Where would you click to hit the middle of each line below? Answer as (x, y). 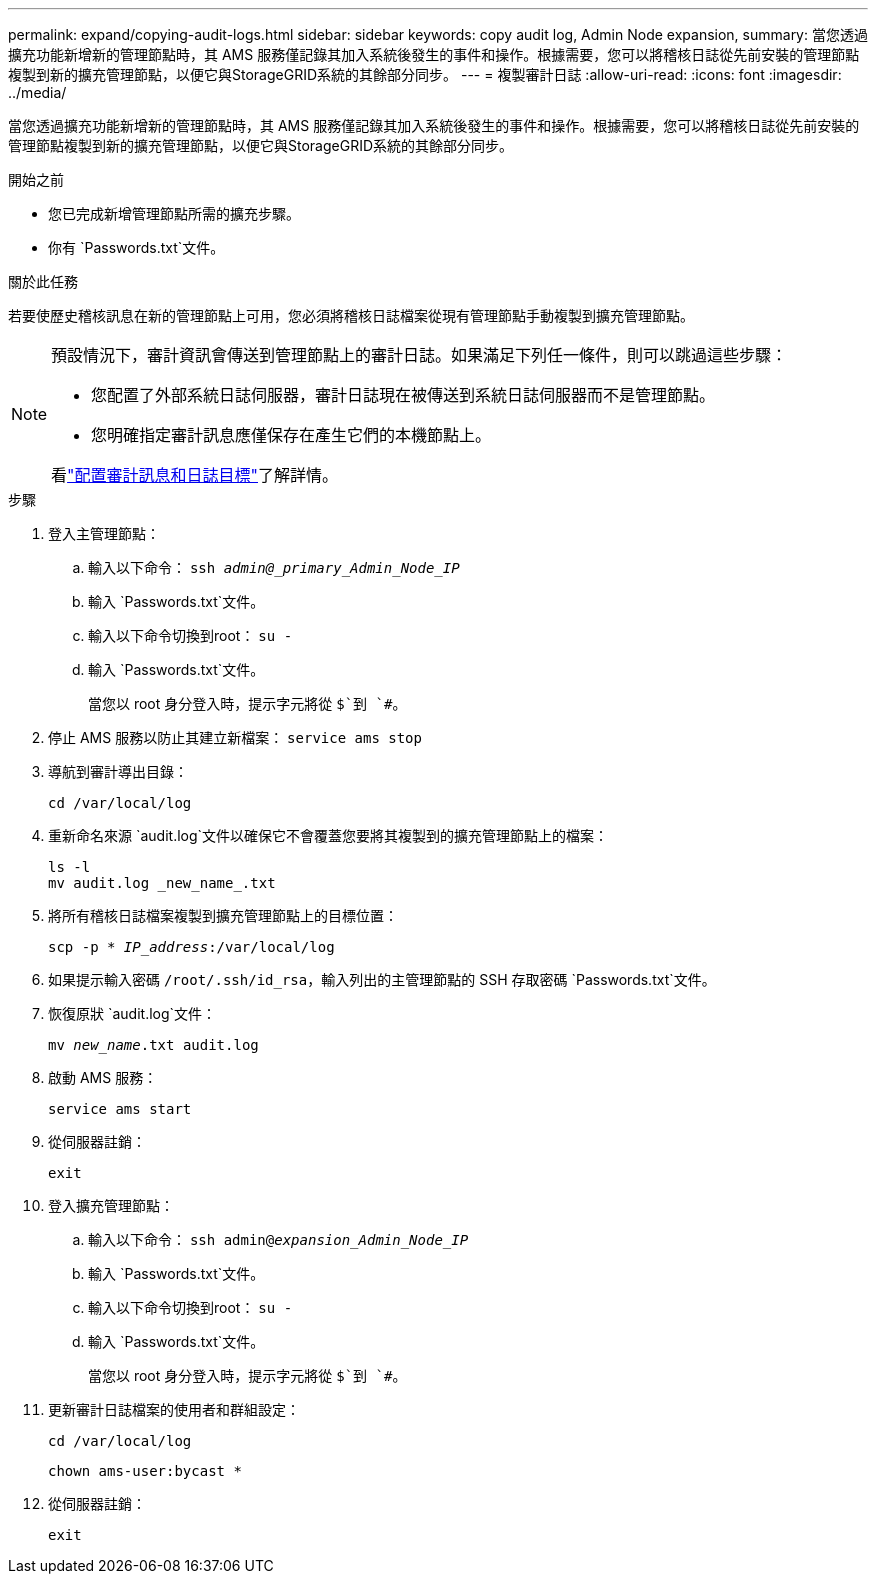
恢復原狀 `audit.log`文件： (132, 1013)
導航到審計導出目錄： (118, 771)
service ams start (120, 1109)
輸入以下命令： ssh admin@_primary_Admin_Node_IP (274, 567)
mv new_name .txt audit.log (153, 1045)
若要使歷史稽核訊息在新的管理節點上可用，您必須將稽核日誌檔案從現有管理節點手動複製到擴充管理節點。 (351, 315)
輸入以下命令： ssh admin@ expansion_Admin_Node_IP (278, 1239)
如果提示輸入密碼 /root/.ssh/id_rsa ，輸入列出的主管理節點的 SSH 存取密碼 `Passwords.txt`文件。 (382, 979)
